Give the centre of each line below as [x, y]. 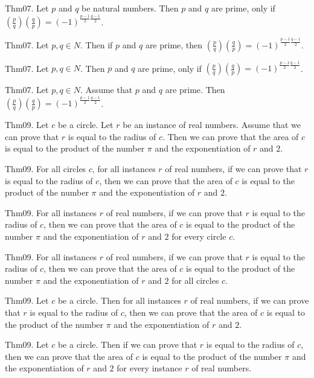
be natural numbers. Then [130, 8]
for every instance [149, 368]
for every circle [199, 236]
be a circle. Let [85, 125]
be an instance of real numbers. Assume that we [212, 125]
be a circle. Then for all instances [119, 300]
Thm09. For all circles [46, 169]
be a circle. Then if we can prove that [127, 344]
